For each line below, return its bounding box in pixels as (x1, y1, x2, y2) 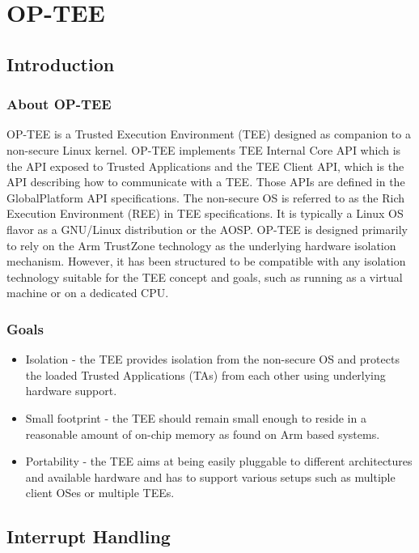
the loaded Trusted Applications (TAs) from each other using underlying (25, 366, 386, 383)
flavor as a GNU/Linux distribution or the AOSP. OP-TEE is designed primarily (6, 220, 408, 237)
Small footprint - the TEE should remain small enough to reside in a (25, 409, 366, 426)
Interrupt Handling (6, 524, 171, 549)
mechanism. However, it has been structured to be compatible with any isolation (6, 253, 406, 270)
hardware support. (25, 382, 117, 399)
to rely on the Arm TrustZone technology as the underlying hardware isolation (6, 236, 396, 253)
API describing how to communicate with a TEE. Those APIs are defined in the (6, 173, 405, 190)
